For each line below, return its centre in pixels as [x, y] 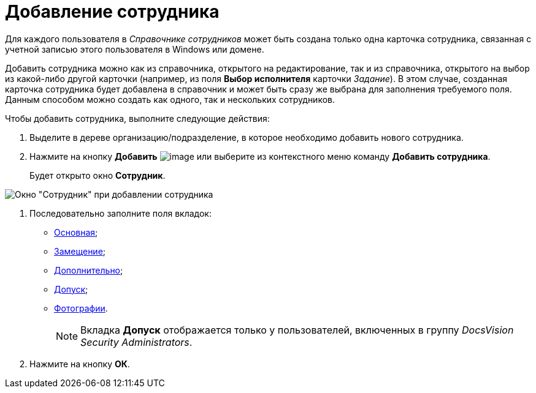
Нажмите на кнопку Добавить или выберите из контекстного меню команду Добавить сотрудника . [260, 156]
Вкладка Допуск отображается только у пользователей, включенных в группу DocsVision [297, 330]
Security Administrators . [136, 342]
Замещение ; [80, 251]
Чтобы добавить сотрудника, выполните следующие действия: [137, 118]
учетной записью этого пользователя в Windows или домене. [135, 49]
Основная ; [76, 232]
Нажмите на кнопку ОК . [80, 364]
